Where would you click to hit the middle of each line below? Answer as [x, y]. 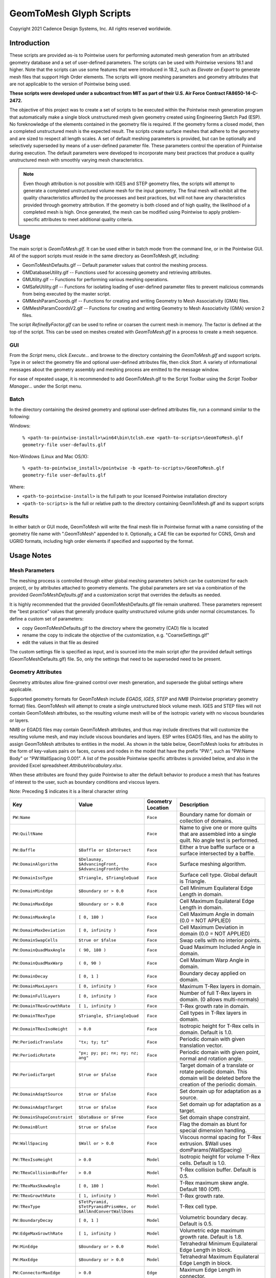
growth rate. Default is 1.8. [211, 1237]
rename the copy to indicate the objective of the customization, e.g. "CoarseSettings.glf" [116, 635]
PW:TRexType [26, 1206]
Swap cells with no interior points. [220, 940]
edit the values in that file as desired [60, 642]
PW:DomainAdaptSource [38, 1094]
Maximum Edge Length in [210, 1269]
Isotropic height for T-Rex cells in [220, 1026]
